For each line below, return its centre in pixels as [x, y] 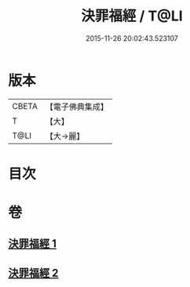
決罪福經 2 [33, 272]
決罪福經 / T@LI [132, 16]
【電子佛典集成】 [77, 107]
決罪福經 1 [33, 244]
